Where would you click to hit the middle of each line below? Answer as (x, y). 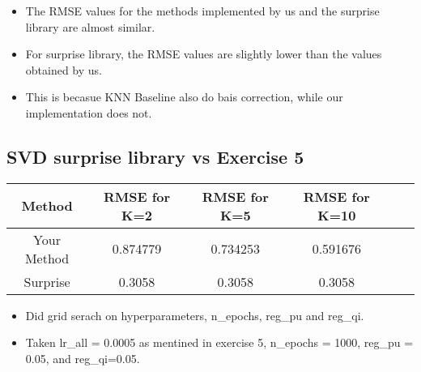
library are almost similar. (90, 26)
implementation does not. (89, 112)
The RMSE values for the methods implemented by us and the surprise (202, 11)
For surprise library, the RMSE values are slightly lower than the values (204, 54)
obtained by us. (64, 69)
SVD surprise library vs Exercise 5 (155, 156)
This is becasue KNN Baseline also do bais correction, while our (184, 97)
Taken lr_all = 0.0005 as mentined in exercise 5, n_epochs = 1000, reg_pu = (219, 342)
